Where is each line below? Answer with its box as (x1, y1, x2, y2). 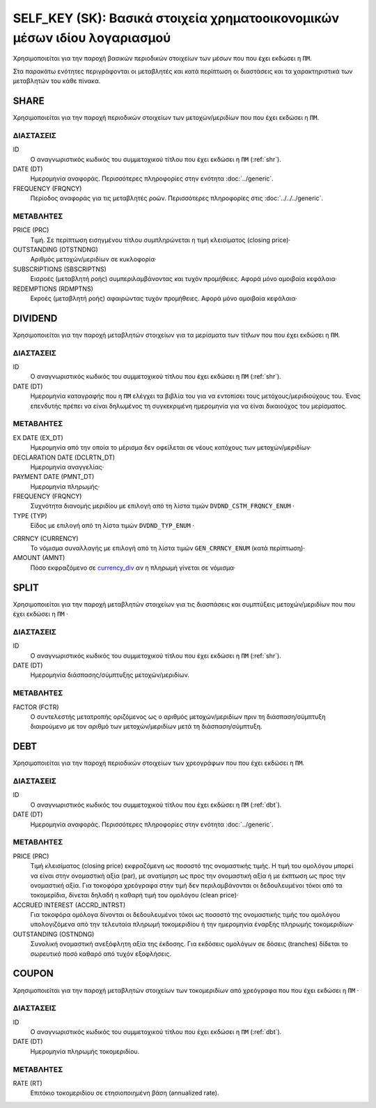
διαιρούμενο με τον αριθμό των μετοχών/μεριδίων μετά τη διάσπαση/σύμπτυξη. (30, 722, 263, 731)
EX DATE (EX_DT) (13, 433, 64, 442)
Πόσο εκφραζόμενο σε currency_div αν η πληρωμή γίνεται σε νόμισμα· (30, 563, 236, 572)
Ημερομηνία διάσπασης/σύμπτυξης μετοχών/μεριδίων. (30, 671, 189, 679)
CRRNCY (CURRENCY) (13, 534, 79, 542)
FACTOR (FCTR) (13, 703, 59, 711)
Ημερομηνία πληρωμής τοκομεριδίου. (30, 1047, 140, 1056)
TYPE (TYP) (13, 511, 48, 519)
